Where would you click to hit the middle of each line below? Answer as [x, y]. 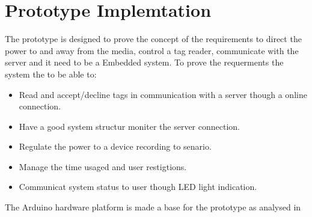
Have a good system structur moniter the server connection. [129, 126]
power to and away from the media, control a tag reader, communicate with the [152, 50]
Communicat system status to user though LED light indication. [138, 187]
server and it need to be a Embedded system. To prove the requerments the [144, 62]
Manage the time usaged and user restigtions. [103, 166]
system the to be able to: [51, 74]
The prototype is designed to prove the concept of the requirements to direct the [153, 39]
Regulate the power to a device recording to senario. [115, 146]
